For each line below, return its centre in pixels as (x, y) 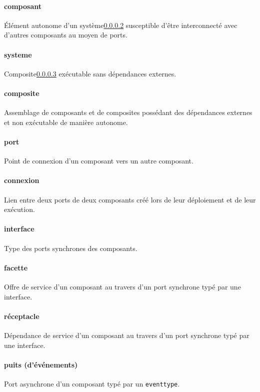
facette (16, 267)
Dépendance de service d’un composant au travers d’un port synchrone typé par (127, 335)
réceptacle (22, 316)
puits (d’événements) (41, 364)
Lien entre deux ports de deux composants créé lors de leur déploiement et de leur (130, 199)
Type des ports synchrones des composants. (71, 248)
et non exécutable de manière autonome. (66, 122)
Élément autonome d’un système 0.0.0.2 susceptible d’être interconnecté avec (121, 25)
